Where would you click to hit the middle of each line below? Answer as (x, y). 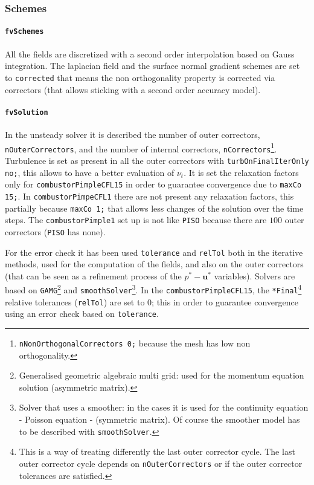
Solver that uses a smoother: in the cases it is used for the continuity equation (164, 407)
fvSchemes (24, 32)
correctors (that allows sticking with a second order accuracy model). (133, 89)
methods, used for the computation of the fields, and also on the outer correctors (154, 264)
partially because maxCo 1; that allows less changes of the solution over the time (154, 208)
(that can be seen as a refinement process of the (93, 275)
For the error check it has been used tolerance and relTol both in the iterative (154, 252)
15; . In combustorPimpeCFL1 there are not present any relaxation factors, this (149, 196)
